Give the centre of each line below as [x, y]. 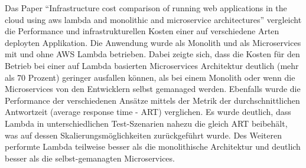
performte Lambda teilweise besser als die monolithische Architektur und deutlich [153, 146]
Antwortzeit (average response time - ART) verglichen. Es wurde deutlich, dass [148, 112]
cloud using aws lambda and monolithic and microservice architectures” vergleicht [153, 19]
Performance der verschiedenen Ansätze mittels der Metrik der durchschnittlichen [152, 100]
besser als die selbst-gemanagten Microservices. [90, 158]
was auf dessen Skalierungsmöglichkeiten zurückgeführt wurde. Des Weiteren [143, 135]
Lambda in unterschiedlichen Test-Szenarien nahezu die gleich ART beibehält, [146, 123]
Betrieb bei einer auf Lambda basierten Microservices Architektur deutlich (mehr [152, 65]
